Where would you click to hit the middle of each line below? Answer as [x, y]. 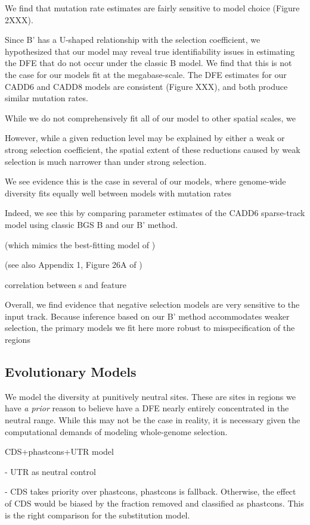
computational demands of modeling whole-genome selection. [116, 431]
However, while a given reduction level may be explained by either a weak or [145, 138]
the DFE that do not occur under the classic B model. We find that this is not [148, 63]
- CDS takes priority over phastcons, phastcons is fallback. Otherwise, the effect [151, 491]
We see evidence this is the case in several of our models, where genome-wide [145, 181]
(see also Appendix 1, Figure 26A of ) [74, 265]
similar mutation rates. [46, 98]
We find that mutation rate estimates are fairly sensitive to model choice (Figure [152, 8]
